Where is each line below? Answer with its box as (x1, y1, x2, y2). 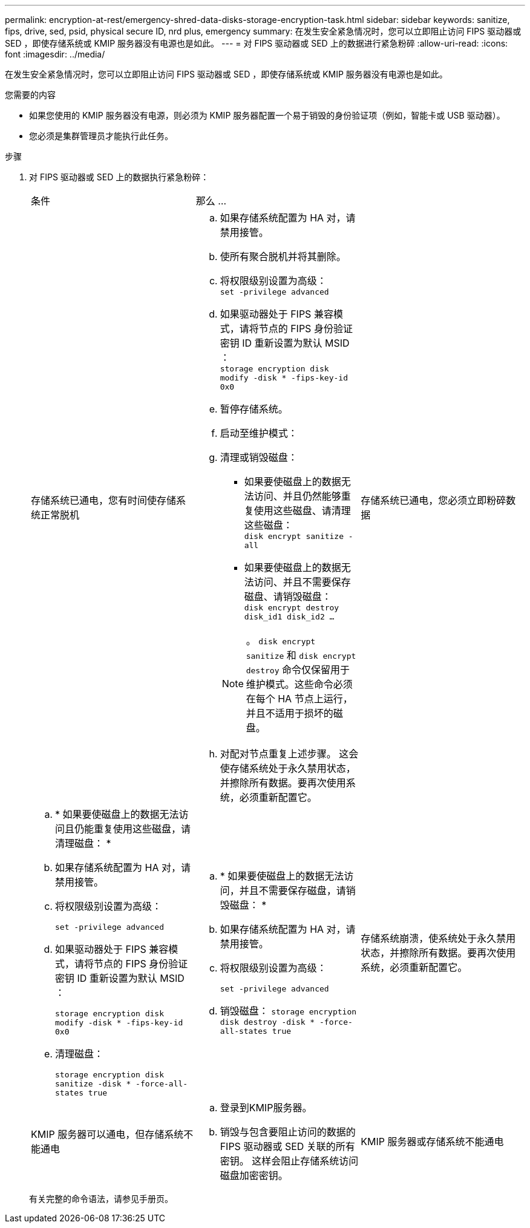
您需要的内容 (5, 90, 56, 100)
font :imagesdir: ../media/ (5, 49, 105, 59)
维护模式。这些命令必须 (246, 678, 353, 690)
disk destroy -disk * (220, 1017, 315, 1027)
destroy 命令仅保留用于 (246, 664, 350, 676)
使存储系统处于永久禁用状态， (220, 762, 356, 774)
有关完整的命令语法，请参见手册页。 (29, 1194, 173, 1204)
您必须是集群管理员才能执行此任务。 (29, 131, 173, 141)
